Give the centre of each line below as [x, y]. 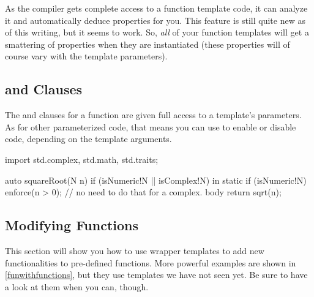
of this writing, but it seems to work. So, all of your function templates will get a [157, 32]
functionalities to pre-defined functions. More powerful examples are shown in [151, 262]
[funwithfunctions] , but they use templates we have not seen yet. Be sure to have [156, 275]
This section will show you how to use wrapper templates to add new [135, 250]
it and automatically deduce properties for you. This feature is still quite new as [155, 20]
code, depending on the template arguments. [88, 139]
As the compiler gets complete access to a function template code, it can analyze [156, 8]
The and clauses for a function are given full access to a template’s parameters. [153, 115]
